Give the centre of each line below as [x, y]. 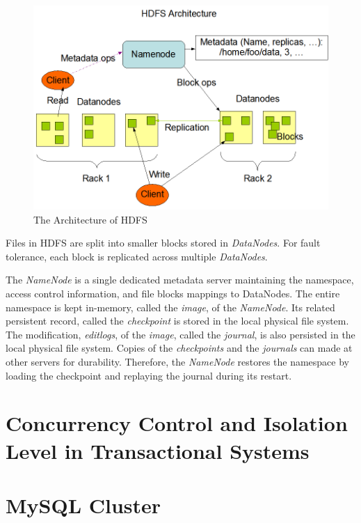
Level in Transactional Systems [158, 450]
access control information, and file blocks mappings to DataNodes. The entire [173, 293]
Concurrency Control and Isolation [177, 423]
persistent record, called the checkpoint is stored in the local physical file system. [177, 321]
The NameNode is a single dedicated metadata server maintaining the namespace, [180, 280]
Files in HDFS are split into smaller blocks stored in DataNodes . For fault [163, 243]
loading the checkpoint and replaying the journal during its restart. [149, 375]
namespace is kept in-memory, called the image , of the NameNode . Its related [170, 307]
